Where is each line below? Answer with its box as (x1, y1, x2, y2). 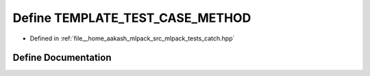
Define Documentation (12, 52, 112, 64)
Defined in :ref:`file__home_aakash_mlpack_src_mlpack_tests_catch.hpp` (29, 34, 235, 42)
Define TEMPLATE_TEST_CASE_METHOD (12, 10, 251, 25)
